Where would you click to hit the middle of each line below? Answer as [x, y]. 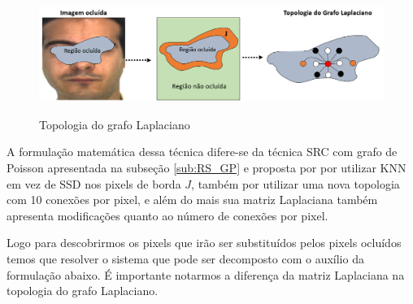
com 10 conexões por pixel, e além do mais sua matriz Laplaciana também [192, 200]
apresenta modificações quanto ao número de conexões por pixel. [167, 215]
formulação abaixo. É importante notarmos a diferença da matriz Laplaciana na [206, 274]
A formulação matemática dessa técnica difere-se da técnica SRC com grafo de [202, 152]
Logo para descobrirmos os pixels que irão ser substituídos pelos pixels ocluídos [204, 243]
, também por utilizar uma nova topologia [296, 183]
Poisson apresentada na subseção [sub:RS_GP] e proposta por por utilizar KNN [206, 167]
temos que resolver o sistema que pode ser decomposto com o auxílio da [185, 258]
